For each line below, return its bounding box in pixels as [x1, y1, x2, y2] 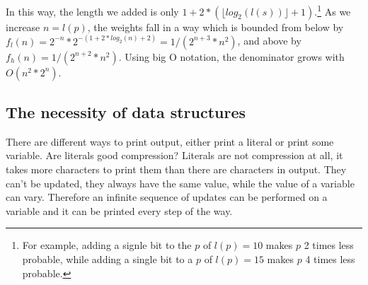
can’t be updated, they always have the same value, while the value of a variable [6, 175, 355, 190]
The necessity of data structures [6, 101, 246, 123]
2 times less [304, 238, 354, 252]
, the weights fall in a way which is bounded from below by [87, 19, 344, 34]
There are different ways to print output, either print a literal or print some [6, 134, 334, 149]
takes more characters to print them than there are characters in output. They [6, 162, 347, 177]
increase [6, 19, 40, 34]
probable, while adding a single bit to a [22, 252, 193, 267]
